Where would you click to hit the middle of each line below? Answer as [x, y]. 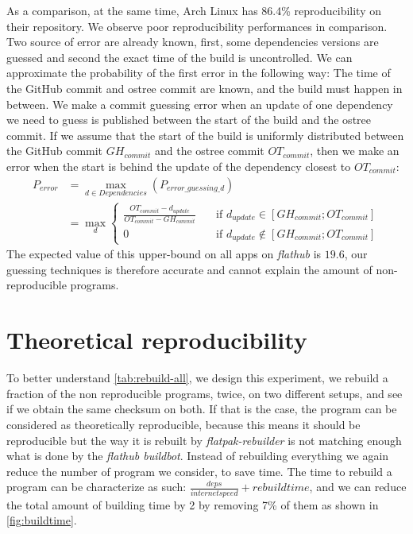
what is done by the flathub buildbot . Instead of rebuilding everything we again [198, 456]
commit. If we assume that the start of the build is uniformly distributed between [205, 135]
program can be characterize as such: [96, 487]
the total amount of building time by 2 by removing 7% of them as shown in [193, 504]
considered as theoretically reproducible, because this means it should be [183, 424]
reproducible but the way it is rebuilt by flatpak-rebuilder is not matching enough [204, 440]
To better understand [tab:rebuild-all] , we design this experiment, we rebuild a [197, 378]
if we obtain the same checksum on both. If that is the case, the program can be [202, 409]
